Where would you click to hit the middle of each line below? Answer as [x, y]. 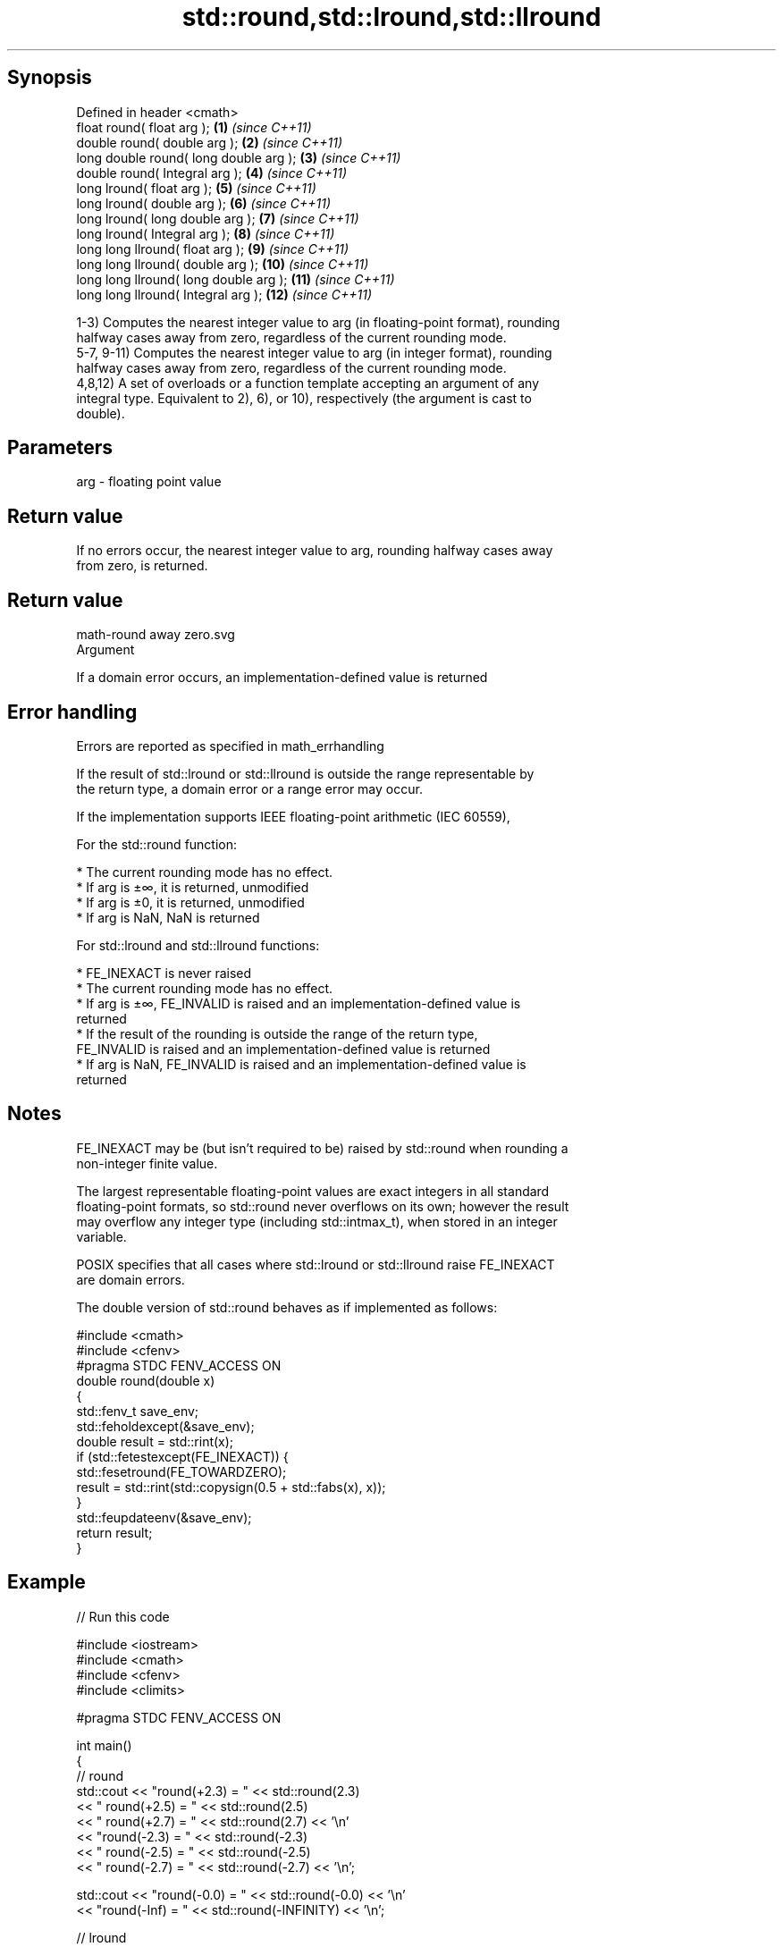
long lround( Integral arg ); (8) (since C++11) [206, 233]
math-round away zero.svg [156, 635]
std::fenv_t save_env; [138, 1411]
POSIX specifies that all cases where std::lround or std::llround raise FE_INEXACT [316, 1264]
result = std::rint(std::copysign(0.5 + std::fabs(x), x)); [231, 1487]
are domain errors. [130, 1279]
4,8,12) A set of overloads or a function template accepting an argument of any [308, 383]
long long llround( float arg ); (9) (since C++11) [213, 249]
